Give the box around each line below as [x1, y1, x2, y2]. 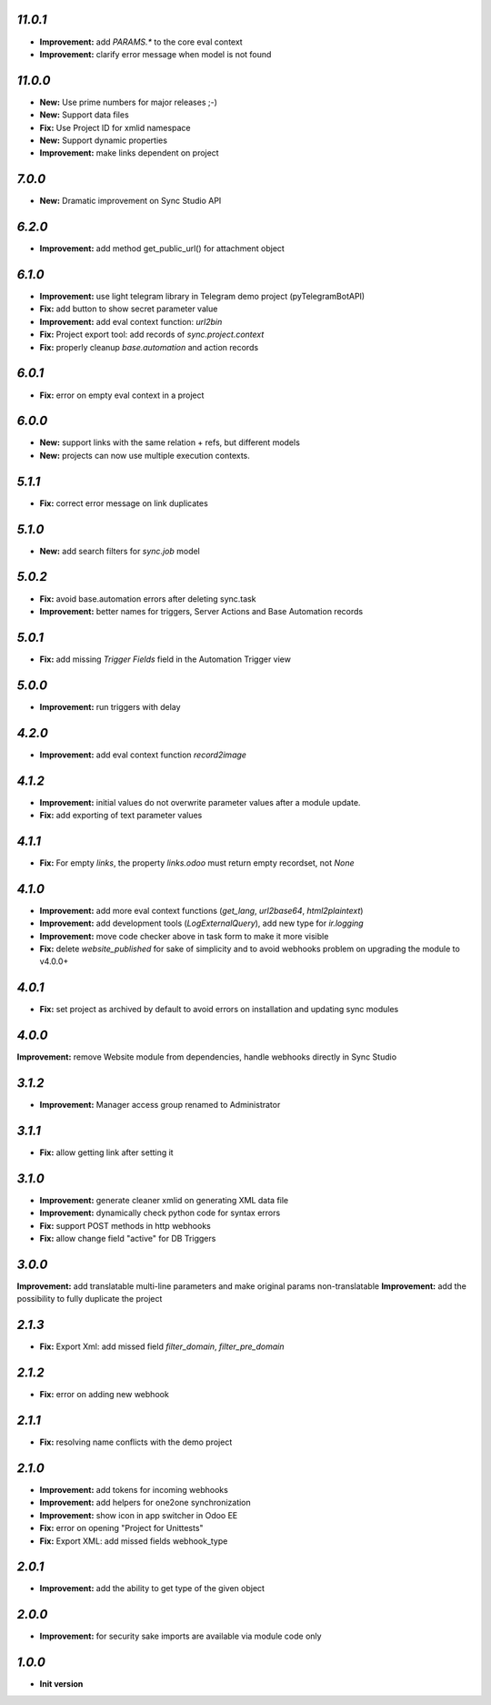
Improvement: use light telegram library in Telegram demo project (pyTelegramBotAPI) [39, 291, 366, 302]
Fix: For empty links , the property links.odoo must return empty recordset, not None [39, 857, 355, 868]
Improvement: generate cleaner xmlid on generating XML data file [39, 1194, 289, 1205]
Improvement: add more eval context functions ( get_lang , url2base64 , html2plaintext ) [39, 905, 364, 916]
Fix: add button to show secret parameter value [39, 303, 218, 314]
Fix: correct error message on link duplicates [39, 497, 208, 509]
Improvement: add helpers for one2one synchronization [39, 1497, 252, 1508]
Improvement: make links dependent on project [39, 147, 219, 158]
